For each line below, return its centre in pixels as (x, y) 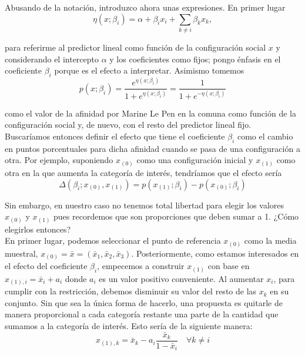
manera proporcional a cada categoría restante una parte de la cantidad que (142, 314)
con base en (229, 266)
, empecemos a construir (141, 266)
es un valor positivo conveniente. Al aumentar (181, 278)
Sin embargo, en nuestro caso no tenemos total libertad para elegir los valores (145, 205)
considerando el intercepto (52, 59)
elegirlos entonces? (38, 229)
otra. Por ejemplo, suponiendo (59, 160)
